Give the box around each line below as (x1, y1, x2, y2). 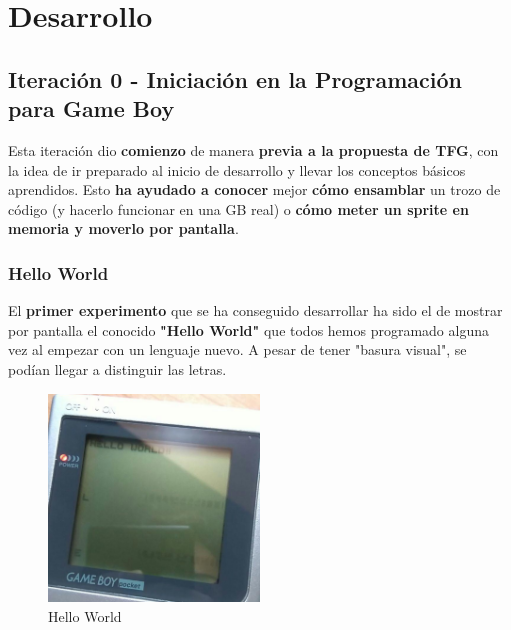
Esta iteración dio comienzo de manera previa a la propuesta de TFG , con (8, 139, 499, 160)
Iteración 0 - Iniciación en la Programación (8, 63, 462, 94)
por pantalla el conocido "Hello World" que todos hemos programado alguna (8, 319, 489, 340)
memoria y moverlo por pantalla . (8, 218, 239, 239)
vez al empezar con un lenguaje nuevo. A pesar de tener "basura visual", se (8, 339, 467, 360)
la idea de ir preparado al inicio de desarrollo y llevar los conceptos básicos (8, 159, 466, 180)
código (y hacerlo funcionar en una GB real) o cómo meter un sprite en (8, 198, 469, 219)
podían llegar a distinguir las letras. (8, 358, 227, 379)
